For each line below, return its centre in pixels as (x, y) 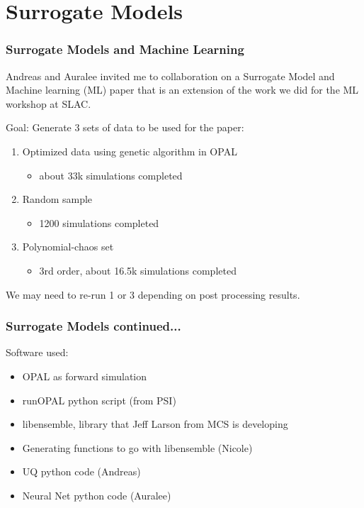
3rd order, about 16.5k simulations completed (138, 270)
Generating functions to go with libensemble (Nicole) (137, 447)
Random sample (57, 199)
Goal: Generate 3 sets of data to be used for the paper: (125, 127)
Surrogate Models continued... (93, 326)
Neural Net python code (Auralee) (97, 495)
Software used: (37, 352)
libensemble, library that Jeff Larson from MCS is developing (155, 424)
